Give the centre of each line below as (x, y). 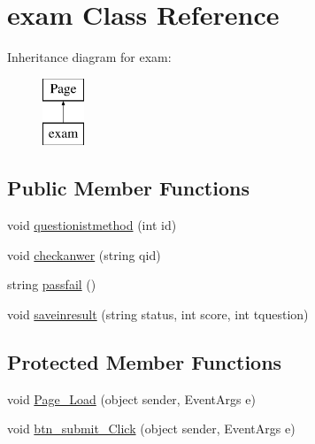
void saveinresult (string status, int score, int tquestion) (158, 314)
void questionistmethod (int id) (92, 225)
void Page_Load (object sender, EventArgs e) (131, 398)
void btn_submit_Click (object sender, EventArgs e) (151, 429)
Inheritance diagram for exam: (89, 57)
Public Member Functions (128, 188)
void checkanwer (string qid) (84, 254)
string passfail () (52, 284)
